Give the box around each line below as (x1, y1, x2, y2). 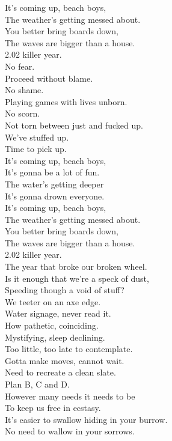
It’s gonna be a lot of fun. (5, 166, 100, 178)
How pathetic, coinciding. (5, 319, 99, 332)
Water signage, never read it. (5, 307, 111, 320)
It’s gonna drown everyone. (5, 189, 105, 202)
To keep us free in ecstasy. (5, 401, 101, 414)
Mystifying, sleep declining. (5, 330, 105, 343)
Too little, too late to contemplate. (5, 342, 133, 355)
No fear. (5, 59, 35, 72)
